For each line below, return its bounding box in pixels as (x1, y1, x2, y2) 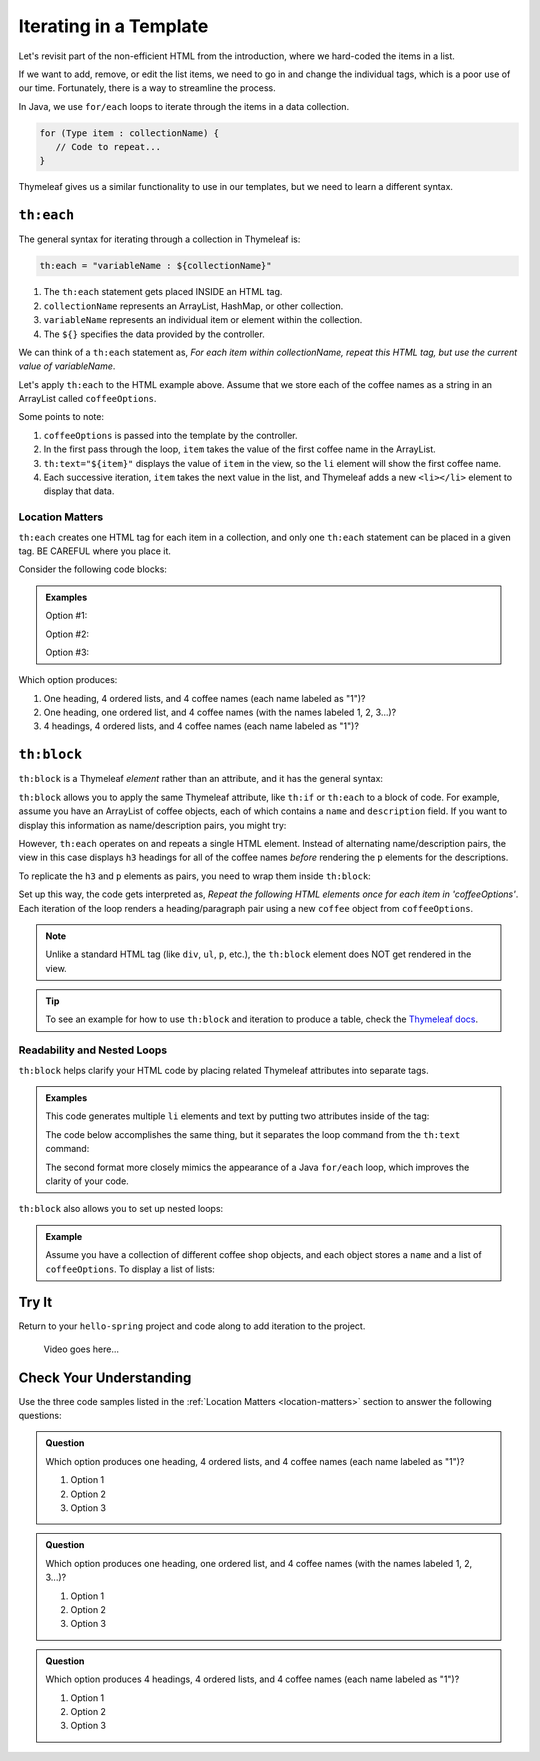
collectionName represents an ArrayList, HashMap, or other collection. (43, 300, 344, 312)
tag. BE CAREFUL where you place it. (18, 545, 172, 557)
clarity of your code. (45, 1175, 129, 1187)
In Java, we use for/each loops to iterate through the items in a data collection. (18, 100, 350, 112)
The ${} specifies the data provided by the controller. (43, 328, 265, 340)
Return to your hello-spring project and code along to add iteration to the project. (18, 1320, 366, 1332)
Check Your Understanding (18, 1369, 192, 1386)
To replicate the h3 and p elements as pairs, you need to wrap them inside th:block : (18, 870, 372, 882)
